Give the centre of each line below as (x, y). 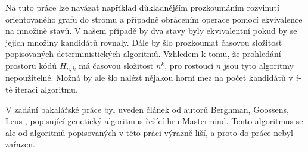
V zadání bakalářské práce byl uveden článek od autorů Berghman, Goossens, (147, 109)
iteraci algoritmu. (46, 89)
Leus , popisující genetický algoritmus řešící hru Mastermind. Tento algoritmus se (154, 121)
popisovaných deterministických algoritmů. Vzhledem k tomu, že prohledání (143, 54)
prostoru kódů (31, 65)
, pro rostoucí (189, 65)
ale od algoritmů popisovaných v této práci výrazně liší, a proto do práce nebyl (149, 132)
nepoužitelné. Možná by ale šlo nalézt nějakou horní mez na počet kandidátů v (149, 77)
